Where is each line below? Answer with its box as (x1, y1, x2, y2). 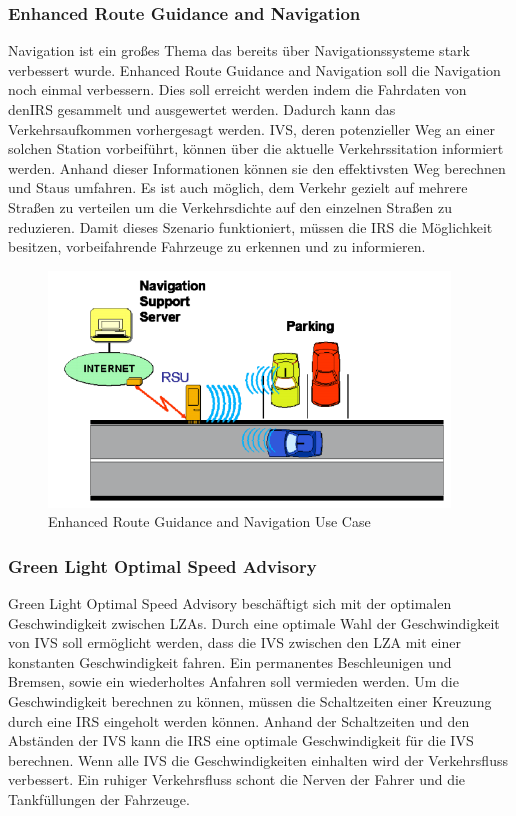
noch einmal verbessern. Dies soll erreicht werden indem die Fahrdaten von (8, 79, 467, 100)
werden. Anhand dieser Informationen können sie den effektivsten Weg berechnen (8, 157, 506, 178)
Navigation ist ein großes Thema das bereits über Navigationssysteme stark (8, 40, 470, 61)
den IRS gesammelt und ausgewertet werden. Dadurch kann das (8, 99, 396, 119)
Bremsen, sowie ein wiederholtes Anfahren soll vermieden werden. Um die (8, 671, 459, 692)
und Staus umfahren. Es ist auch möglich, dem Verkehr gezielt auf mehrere (8, 177, 468, 198)
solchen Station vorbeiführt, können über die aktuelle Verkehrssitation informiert (8, 138, 504, 159)
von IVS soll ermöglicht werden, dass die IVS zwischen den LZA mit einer (8, 632, 461, 653)
